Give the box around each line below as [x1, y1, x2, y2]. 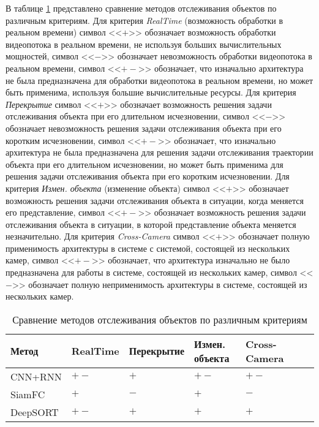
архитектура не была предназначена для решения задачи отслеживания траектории [6, 146, 313, 159]
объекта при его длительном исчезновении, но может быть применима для [6, 157, 283, 170]
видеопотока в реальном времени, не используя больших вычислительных [6, 37, 282, 50]
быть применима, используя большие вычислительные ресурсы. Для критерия [6, 86, 296, 99]
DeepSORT [10, 404, 59, 419]
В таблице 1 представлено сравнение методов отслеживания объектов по [6, 2, 277, 14]
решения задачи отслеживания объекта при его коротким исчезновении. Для [6, 170, 290, 183]
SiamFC [10, 387, 45, 401]
